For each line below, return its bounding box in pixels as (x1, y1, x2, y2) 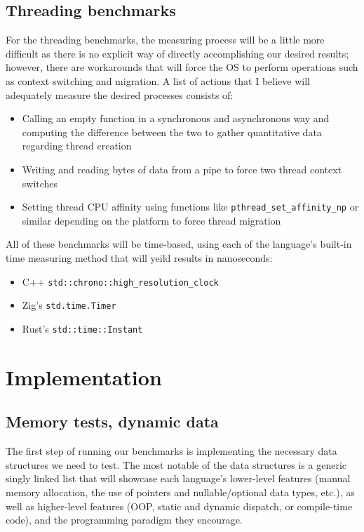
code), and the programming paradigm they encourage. (6, 512, 243, 527)
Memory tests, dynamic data (6, 411, 219, 432)
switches (22, 175, 58, 190)
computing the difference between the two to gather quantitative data (22, 124, 322, 139)
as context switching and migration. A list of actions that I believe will (6, 73, 310, 88)
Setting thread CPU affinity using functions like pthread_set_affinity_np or (22, 199, 359, 214)
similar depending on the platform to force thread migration (22, 213, 281, 227)
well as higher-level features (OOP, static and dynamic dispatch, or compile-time (6, 498, 353, 513)
